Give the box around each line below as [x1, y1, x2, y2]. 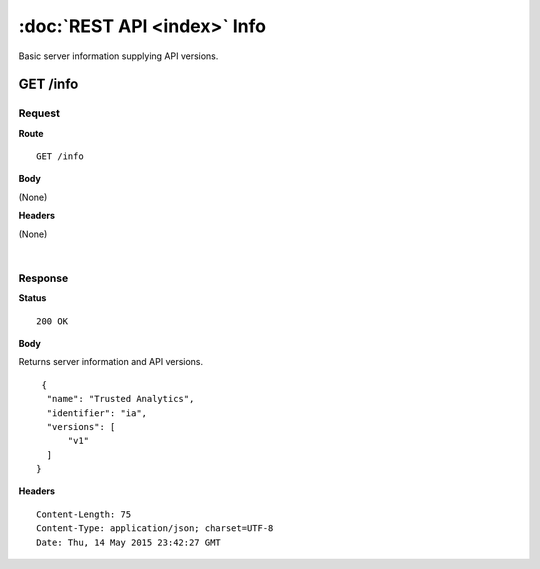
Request [18, 106, 60, 120]
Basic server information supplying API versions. [18, 50, 219, 62]
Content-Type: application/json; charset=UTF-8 [36, 523, 274, 534]
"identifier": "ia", [46, 407, 148, 419]
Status [18, 292, 47, 304]
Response [18, 271, 69, 285]
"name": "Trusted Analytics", [46, 393, 195, 405]
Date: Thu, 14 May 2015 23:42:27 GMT [36, 536, 222, 548]
